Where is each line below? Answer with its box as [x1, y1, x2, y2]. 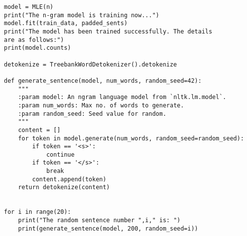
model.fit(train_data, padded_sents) [4, 20, 128, 27]
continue [46, 151, 75, 158]
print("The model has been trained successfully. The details [4, 28, 212, 35]
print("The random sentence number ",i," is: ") [18, 217, 180, 224]
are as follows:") [4, 36, 64, 43]
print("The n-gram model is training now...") [4, 11, 159, 19]
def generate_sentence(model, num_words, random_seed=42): [4, 77, 202, 84]
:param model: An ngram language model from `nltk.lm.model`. [18, 94, 227, 101]
